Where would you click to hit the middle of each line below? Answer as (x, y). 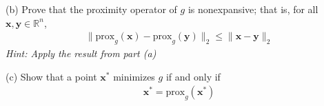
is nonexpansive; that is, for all (253, 9)
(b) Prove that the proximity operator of (91, 9)
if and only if (193, 76)
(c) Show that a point (51, 76)
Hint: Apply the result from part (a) (81, 53)
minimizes (134, 76)
